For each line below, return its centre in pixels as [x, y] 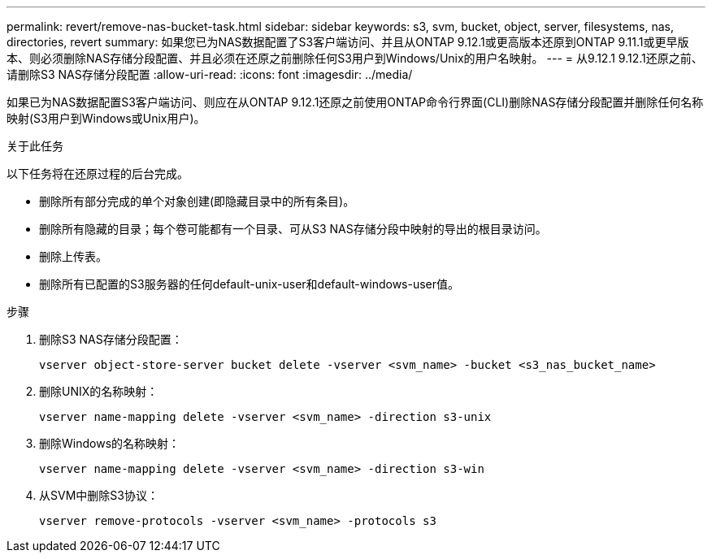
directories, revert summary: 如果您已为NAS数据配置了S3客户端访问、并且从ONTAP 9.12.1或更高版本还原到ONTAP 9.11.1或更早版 [348, 42]
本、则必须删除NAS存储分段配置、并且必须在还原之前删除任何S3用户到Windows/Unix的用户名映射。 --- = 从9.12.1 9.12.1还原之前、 [355, 58]
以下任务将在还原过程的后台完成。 [98, 173]
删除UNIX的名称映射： [99, 391]
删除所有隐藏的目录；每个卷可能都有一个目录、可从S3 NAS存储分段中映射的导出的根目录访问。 [293, 229]
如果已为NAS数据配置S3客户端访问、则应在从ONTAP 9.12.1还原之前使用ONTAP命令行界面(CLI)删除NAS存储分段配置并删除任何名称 [355, 102]
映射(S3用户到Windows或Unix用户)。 [106, 118]
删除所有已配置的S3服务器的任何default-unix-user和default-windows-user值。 [250, 284]
